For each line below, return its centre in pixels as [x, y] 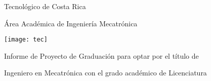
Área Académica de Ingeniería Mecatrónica [71, 23]
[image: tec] [26, 40]
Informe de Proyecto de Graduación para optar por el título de [101, 55]
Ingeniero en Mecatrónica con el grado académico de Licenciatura [105, 73]
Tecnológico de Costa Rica [45, 6]
